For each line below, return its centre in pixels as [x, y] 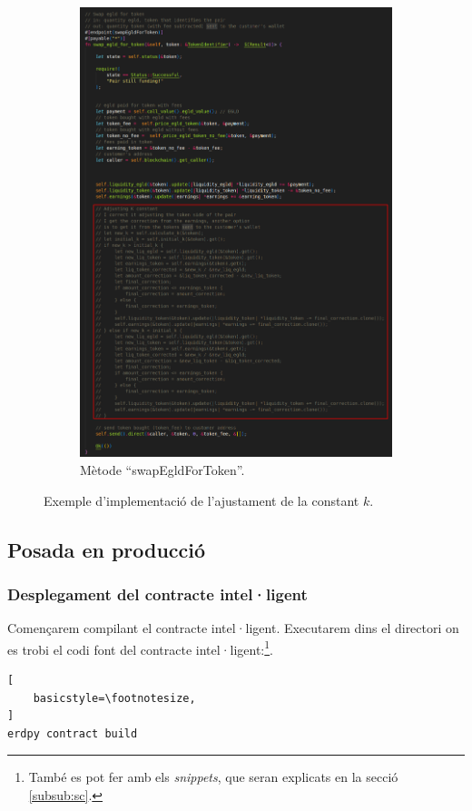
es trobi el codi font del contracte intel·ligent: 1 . [141, 648]
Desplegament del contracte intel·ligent [157, 593]
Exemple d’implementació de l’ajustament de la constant [202, 500]
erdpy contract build [73, 733]
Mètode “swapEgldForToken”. [162, 470]
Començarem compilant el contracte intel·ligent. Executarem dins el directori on [233, 628]
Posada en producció [107, 549]
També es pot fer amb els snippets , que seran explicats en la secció [213, 777]
